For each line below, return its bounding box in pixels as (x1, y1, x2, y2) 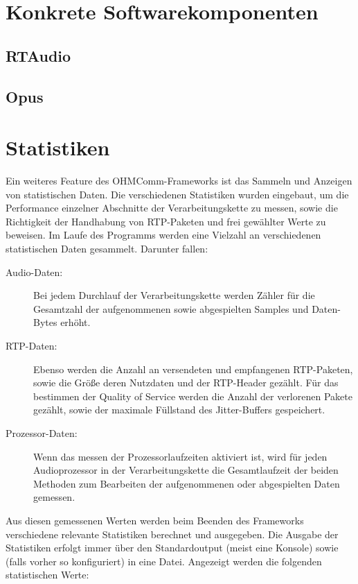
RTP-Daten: (6, 338, 57, 352)
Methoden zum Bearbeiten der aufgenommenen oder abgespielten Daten (33, 476, 340, 490)
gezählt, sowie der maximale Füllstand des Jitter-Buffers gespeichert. (33, 402, 325, 417)
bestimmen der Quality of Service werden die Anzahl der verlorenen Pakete (33, 388, 352, 403)
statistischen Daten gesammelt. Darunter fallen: (6, 241, 208, 256)
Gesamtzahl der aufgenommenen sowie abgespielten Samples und (33, 301, 309, 316)
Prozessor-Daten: (6, 425, 78, 440)
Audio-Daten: (6, 264, 63, 279)
